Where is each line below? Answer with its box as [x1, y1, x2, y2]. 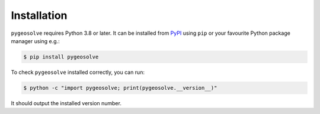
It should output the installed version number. [11, 99, 121, 106]
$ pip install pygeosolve [23, 53, 99, 60]
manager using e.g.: [11, 37, 60, 44]
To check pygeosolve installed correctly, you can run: [11, 69, 145, 76]
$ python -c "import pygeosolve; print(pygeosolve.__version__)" [23, 84, 217, 91]
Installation [11, 9, 68, 22]
